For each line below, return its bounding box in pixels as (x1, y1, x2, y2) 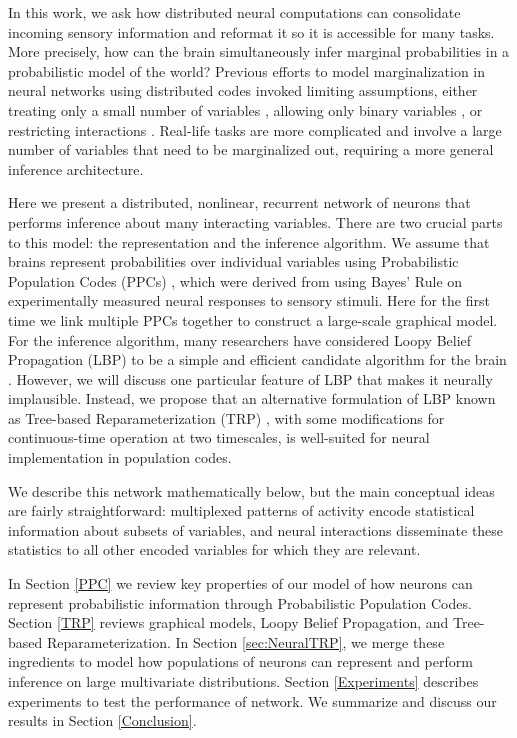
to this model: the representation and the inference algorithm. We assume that (8, 231, 490, 252)
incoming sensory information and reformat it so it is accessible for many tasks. (8, 21, 495, 42)
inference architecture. (8, 158, 144, 179)
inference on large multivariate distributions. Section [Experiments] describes (8, 671, 479, 691)
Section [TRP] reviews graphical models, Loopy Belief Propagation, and (8, 612, 449, 633)
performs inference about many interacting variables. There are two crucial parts (8, 211, 503, 232)
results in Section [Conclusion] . (8, 710, 197, 731)
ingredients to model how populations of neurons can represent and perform (8, 651, 473, 672)
